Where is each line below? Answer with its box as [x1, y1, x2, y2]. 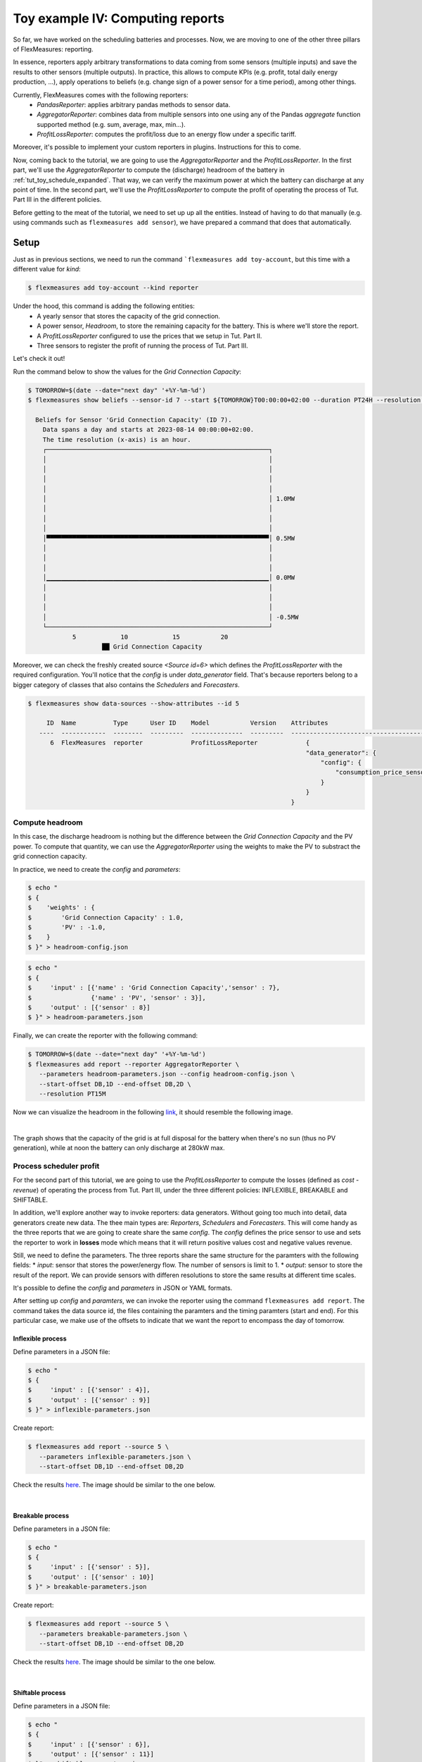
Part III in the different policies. [13, 195, 102, 204]
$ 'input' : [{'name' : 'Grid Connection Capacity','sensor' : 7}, [27, 984, 281, 992]
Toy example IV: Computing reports [13, 11, 225, 26]
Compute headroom [13, 818, 84, 827]
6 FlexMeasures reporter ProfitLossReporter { [50, 739, 310, 747]
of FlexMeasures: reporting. [13, 44, 94, 53]
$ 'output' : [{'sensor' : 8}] [27, 1003, 151, 1011]
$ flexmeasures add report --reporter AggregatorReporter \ [27, 1060, 240, 1068]
